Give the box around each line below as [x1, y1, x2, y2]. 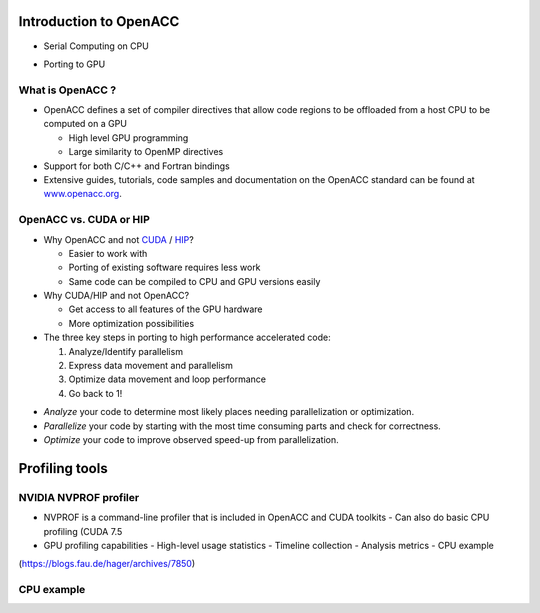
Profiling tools [18, 460, 109, 477]
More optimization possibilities [68, 317, 195, 329]
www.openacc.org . [43, 188, 122, 200]
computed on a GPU [43, 118, 127, 130]
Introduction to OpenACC [18, 13, 180, 30]
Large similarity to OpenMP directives [68, 146, 224, 158]
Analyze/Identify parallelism [68, 345, 184, 357]
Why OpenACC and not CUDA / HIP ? [43, 233, 194, 245]
